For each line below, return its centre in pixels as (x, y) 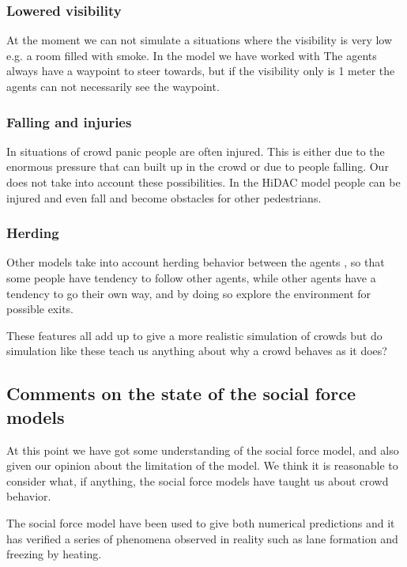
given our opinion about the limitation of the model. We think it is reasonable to (202, 465)
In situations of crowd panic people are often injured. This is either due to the (196, 151)
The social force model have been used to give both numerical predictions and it (201, 522)
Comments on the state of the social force (181, 393)
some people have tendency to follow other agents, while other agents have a (191, 278)
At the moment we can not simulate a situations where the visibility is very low (200, 40)
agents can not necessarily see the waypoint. (113, 86)
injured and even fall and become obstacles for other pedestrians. (164, 197)
